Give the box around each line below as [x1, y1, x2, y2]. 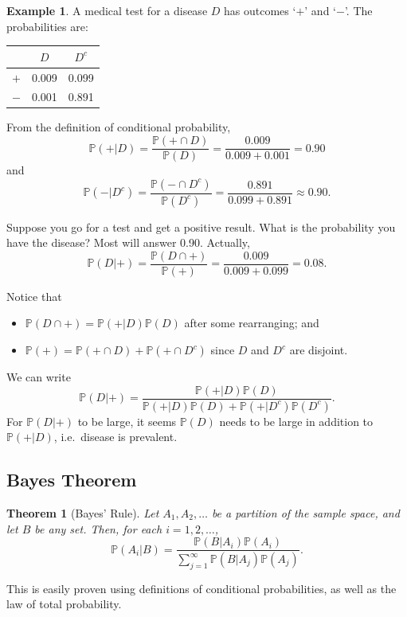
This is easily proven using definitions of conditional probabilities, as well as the [6, 580, 397, 596]
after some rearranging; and [184, 314, 319, 331]
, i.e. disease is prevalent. [53, 428, 178, 445]
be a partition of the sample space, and [211, 504, 400, 521]
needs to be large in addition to [219, 412, 374, 429]
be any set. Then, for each [34, 520, 162, 537]
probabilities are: [6, 18, 88, 34]
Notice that [6, 287, 62, 304]
